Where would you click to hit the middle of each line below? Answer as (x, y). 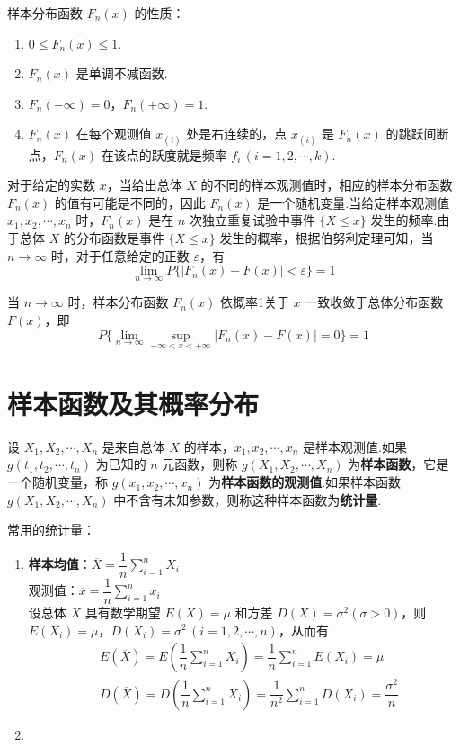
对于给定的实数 (51, 185)
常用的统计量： (51, 530)
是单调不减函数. (122, 73)
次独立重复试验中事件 (252, 220)
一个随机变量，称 (57, 482)
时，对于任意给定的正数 (120, 255)
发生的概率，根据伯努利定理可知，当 (327, 237)
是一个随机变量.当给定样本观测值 (354, 202)
